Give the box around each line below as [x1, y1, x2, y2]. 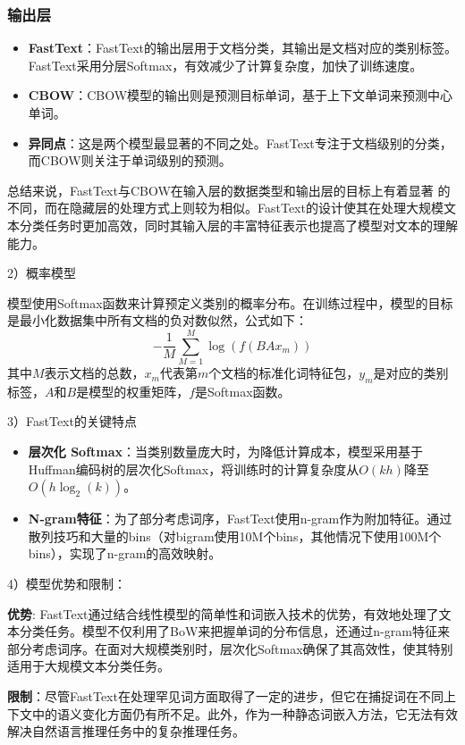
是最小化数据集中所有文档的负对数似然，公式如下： [7, 311, 308, 330]
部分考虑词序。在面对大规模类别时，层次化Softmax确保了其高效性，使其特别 [7, 639, 453, 657]
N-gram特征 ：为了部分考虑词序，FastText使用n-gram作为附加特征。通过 [28, 509, 452, 528]
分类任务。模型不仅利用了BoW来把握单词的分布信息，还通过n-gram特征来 [19, 622, 450, 640]
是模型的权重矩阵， [76, 381, 190, 400]
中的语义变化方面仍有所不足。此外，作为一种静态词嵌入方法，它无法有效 [31, 704, 458, 723]
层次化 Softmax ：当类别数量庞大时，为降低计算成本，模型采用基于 [28, 442, 424, 461]
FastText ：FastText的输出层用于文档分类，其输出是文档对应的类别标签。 [28, 38, 457, 57]
